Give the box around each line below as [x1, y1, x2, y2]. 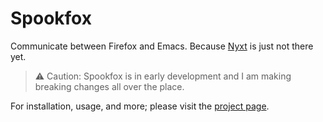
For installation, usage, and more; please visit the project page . [10, 100, 270, 112]
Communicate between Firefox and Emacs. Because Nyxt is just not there [10, 40, 314, 52]
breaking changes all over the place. [34, 80, 185, 92]
